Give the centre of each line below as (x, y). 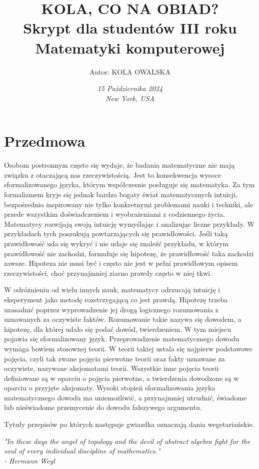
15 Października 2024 (130, 88)
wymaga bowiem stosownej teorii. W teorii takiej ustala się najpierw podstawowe (128, 348)
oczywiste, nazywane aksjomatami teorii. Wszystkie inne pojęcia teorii (111, 368)
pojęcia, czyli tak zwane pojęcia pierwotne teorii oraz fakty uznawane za (114, 358)
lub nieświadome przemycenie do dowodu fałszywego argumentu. (103, 407)
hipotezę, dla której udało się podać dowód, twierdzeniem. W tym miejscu (118, 329)
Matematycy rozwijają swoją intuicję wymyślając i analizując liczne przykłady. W (129, 223)
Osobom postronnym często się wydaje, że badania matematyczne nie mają (119, 165)
